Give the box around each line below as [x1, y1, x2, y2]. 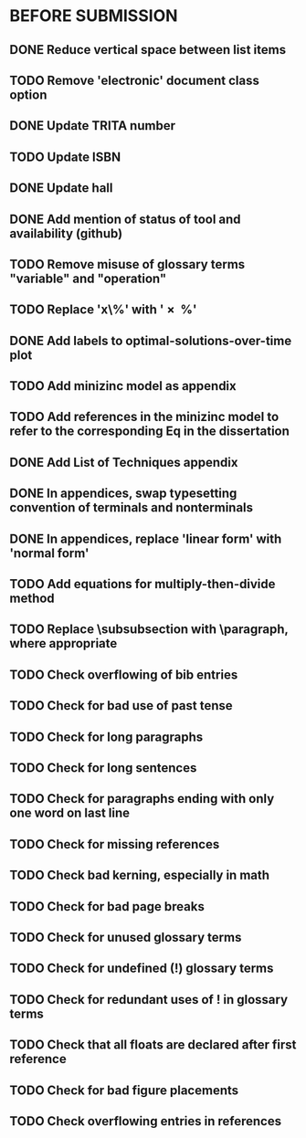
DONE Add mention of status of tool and [9, 211, 241, 227]
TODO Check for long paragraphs [9, 729, 204, 744]
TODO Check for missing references [9, 837, 220, 852]
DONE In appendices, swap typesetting [9, 486, 237, 501]
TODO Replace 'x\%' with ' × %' [9, 302, 197, 318]
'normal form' [9, 545, 90, 561]
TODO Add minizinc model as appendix [9, 378, 237, 394]
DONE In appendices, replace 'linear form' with [9, 531, 282, 546]
